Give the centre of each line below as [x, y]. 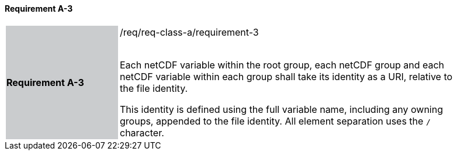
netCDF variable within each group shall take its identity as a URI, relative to [286, 76]
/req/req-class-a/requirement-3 [189, 32]
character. [142, 132]
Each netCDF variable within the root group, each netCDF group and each [282, 65]
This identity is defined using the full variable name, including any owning [281, 109]
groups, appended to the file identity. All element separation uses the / [275, 121]
